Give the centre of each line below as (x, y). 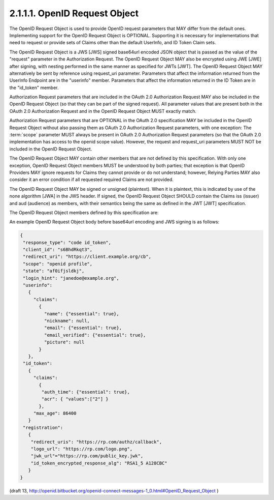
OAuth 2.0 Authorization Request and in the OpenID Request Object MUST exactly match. (103, 111)
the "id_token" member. (34, 87)
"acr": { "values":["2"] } (75, 399)
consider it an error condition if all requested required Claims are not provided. (91, 180)
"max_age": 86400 (55, 414)
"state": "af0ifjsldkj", (54, 271)
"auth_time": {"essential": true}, (86, 392)
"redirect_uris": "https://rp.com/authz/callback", (96, 442)
